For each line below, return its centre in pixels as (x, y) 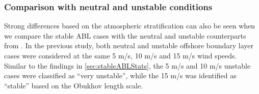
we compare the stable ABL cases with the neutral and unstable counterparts (125, 35)
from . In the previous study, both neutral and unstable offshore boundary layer (129, 45)
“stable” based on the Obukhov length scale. (74, 85)
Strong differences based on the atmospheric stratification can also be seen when (130, 26)
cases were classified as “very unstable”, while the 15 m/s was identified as (120, 75)
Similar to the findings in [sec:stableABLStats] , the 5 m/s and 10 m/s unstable (127, 65)
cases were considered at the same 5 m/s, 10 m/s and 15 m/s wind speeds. (121, 55)
